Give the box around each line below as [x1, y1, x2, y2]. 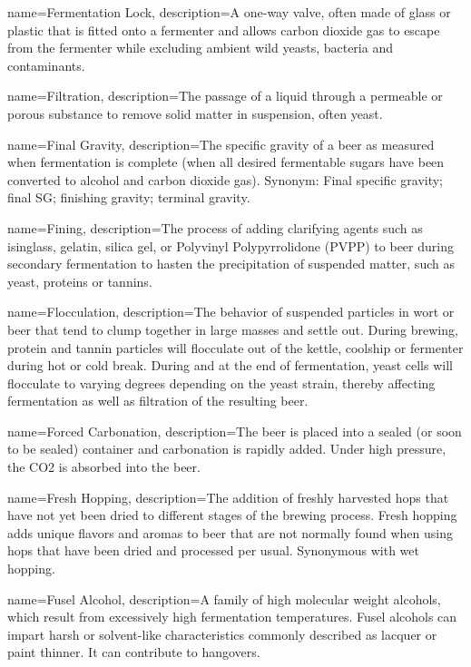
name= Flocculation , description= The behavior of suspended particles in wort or [7, 302, 455, 321]
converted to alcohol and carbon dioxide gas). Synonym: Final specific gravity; [7, 170, 444, 189]
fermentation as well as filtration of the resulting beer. [7, 391, 309, 410]
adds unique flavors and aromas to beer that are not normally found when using [7, 523, 453, 542]
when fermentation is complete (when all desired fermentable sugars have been [7, 152, 445, 172]
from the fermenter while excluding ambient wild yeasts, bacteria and [7, 38, 393, 57]
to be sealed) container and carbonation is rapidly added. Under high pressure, [7, 439, 446, 458]
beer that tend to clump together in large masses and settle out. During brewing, [7, 319, 458, 338]
